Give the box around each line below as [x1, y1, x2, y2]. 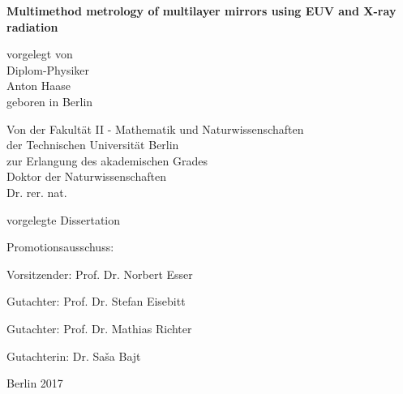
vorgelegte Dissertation [6, 211, 121, 228]
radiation [6, 18, 58, 35]
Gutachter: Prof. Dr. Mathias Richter [6, 319, 192, 336]
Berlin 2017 [6, 375, 63, 392]
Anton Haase [6, 77, 71, 94]
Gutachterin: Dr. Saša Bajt [6, 347, 141, 364]
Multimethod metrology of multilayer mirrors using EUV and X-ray [6, 2, 397, 19]
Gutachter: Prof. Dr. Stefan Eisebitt [6, 293, 186, 310]
